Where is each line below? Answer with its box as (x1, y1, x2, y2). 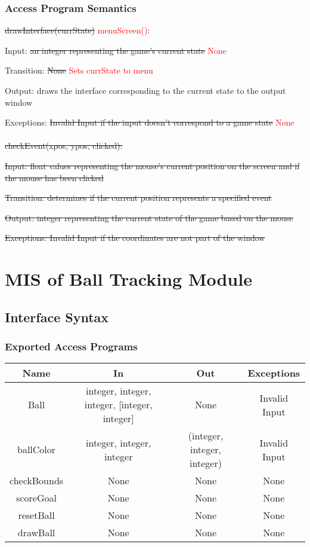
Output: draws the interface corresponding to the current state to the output (5, 84, 286, 96)
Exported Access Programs (5, 339, 138, 354)
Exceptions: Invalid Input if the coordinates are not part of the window (5, 231, 265, 244)
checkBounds (10, 473, 64, 488)
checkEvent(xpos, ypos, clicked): (5, 139, 123, 152)
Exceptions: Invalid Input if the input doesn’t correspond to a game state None (5, 116, 294, 129)
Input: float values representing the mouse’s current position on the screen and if (5, 159, 300, 172)
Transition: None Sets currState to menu (5, 64, 153, 77)
